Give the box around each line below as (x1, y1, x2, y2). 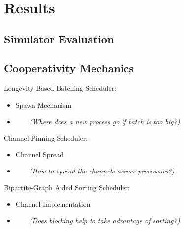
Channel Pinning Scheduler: (4, 133, 88, 143)
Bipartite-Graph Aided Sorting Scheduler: (4, 182, 130, 192)
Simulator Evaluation (4, 31, 114, 46)
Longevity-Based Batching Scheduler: (4, 83, 117, 93)
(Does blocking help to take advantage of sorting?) (29, 215, 180, 226)
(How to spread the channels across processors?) (29, 166, 175, 176)
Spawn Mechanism (15, 99, 72, 110)
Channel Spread (15, 149, 64, 159)
